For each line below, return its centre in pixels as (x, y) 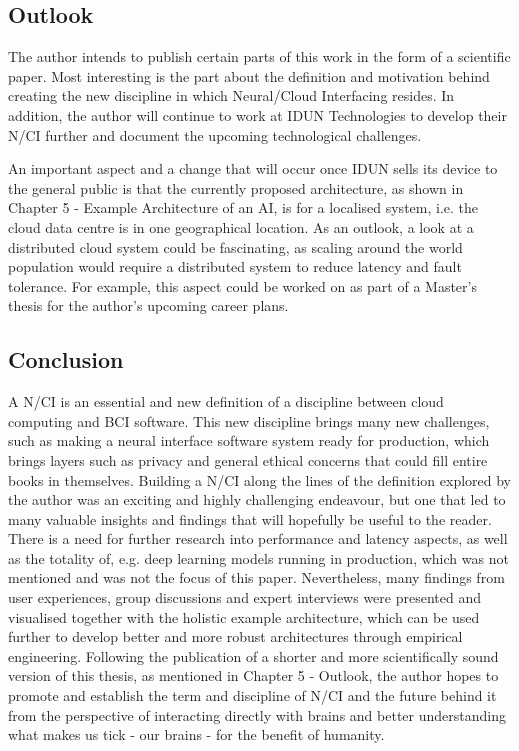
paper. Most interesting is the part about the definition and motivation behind (249, 75)
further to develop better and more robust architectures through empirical (235, 636)
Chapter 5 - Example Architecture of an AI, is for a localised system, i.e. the (243, 207)
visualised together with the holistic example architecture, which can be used (244, 616)
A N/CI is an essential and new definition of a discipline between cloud (226, 401)
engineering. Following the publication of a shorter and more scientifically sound (253, 655)
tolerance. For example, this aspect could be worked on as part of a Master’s (242, 285)
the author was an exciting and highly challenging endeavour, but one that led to (257, 499)
